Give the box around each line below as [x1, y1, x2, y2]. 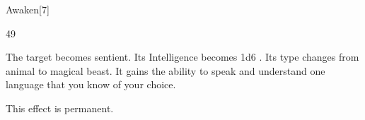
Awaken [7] [6, 2, 50, 16]
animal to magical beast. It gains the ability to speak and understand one [6, 63, 325, 78]
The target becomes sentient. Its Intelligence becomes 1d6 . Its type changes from [6, 49, 359, 64]
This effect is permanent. [6, 100, 114, 115]
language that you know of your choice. [6, 77, 176, 92]
